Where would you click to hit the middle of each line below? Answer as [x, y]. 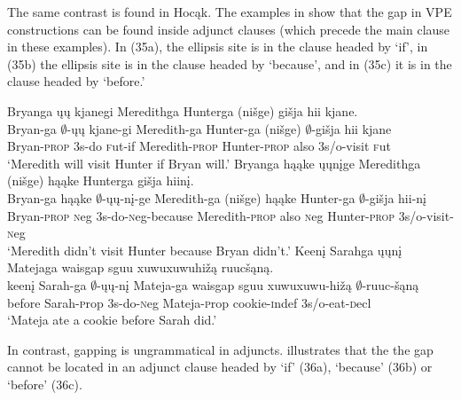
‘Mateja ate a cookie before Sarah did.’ [112, 320]
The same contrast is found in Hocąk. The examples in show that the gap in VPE [230, 12]
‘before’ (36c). [45, 384]
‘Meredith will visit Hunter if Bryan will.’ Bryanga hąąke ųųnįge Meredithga [214, 163]
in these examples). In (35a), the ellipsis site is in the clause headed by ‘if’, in [218, 47]
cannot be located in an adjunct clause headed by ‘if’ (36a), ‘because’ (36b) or [220, 367]
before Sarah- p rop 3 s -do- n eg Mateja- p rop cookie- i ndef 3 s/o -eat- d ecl [189, 302]
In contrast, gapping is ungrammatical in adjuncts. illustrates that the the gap [220, 349]
